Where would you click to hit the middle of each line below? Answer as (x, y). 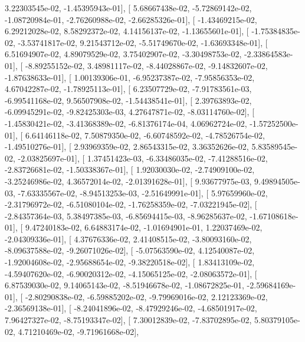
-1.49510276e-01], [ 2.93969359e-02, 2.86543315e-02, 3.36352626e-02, (127, 147)
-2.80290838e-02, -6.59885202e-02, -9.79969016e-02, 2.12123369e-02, (146, 296)
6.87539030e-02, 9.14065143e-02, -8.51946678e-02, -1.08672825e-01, (124, 285)
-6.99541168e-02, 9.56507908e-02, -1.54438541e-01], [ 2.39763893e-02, (128, 100)
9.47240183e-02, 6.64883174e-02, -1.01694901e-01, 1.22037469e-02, (144, 227)
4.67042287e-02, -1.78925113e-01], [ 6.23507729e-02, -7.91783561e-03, (128, 89)
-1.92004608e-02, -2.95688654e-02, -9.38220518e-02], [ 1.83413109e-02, (130, 262)
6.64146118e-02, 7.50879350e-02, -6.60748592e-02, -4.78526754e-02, (145, 135)
